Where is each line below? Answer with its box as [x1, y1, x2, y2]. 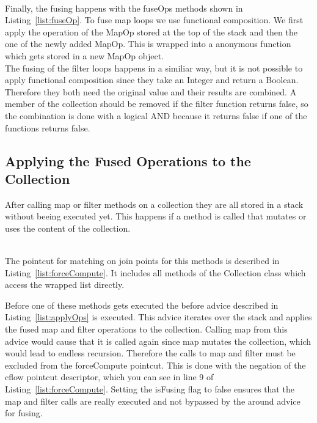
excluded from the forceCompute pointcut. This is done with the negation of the [5, 358, 306, 371]
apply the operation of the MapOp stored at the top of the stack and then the [5, 25, 297, 38]
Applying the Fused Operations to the [5, 151, 251, 170]
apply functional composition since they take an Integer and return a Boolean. [5, 73, 299, 86]
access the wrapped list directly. [5, 278, 125, 291]
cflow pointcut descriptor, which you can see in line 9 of [5, 370, 214, 383]
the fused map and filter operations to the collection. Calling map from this [5, 323, 288, 336]
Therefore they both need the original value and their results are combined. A [5, 85, 297, 98]
